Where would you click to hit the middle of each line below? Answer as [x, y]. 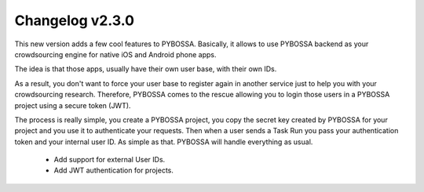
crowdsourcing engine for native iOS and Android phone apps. [115, 54]
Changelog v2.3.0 [75, 20]
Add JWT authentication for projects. [114, 170]
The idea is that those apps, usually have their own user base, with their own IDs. [146, 69]
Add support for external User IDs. [110, 160]
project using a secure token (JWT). [73, 105]
